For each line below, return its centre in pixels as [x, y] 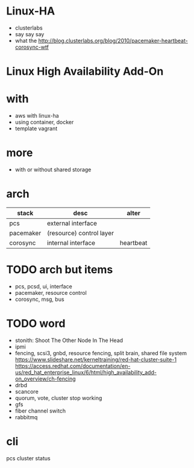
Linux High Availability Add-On [85, 71]
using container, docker [44, 122]
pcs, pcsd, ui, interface [43, 286]
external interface [72, 223]
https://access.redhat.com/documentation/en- [73, 365]
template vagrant [36, 128]
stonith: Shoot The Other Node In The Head [69, 340]
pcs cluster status [28, 458]
